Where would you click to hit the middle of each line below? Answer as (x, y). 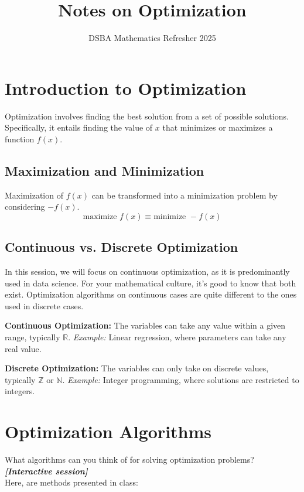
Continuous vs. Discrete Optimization (122, 247)
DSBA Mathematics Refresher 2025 (152, 38)
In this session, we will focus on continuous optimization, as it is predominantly (147, 271)
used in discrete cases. (44, 305)
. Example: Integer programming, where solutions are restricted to (181, 379)
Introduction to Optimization (126, 88)
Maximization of (34, 195)
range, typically (33, 337)
